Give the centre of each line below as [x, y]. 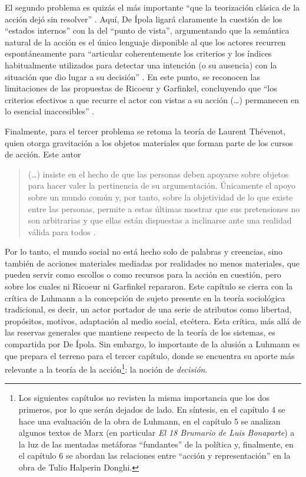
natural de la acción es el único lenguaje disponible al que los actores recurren [145, 42]
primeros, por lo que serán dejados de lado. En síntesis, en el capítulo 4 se [152, 409]
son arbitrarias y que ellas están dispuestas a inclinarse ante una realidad [160, 220]
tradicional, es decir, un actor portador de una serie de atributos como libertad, [148, 309]
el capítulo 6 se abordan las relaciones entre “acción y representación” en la [154, 455]
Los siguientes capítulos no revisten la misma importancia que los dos [144, 398]
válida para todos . [62, 231]
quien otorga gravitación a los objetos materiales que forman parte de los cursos [149, 142]
